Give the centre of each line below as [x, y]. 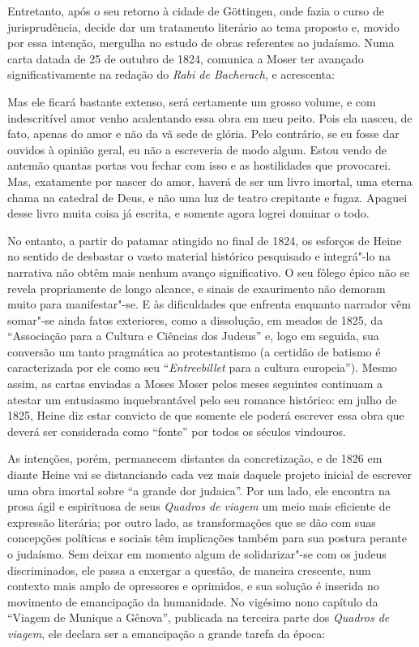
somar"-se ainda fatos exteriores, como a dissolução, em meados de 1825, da [195, 319]
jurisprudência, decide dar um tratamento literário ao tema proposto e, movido [203, 26]
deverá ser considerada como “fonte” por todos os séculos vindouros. [177, 431]
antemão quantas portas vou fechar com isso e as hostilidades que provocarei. [199, 165]
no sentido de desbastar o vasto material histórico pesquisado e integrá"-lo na [199, 256]
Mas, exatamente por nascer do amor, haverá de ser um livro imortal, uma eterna [210, 181]
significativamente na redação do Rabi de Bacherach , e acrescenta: [171, 74]
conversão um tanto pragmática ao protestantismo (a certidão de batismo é [194, 351]
